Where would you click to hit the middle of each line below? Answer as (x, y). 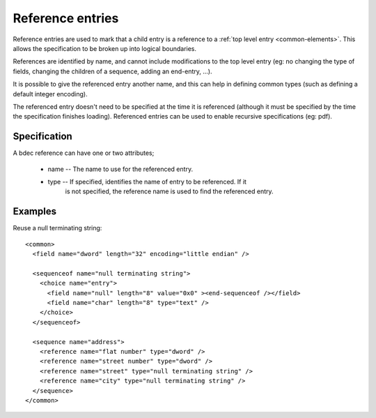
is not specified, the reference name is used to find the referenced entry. (170, 191)
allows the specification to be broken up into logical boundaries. (105, 48)
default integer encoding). (50, 94)
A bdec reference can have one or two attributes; (84, 153)
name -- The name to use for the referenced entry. (120, 169)
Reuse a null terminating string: (57, 228)
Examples (35, 212)
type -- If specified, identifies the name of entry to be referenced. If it (147, 181)
